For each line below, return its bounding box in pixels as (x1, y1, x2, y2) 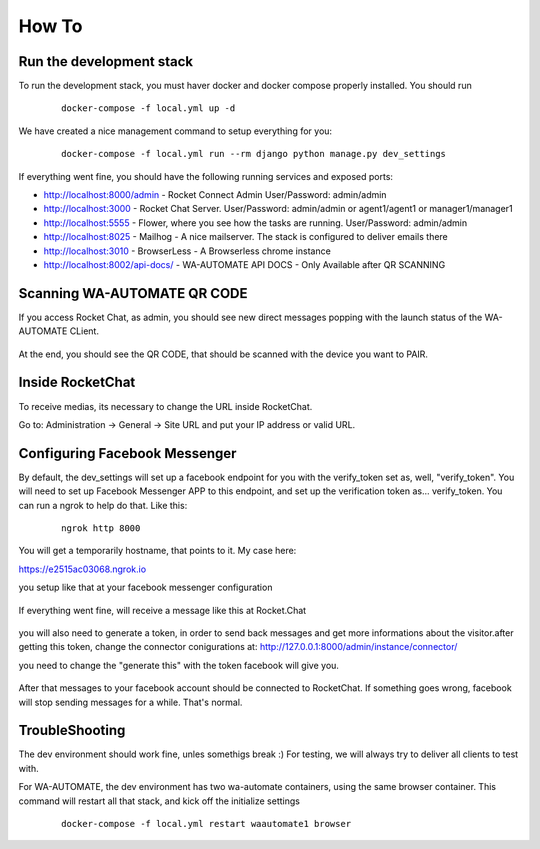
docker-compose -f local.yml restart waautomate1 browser (61, 818, 352, 830)
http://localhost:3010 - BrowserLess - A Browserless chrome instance (43, 245, 332, 257)
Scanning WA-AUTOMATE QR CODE (18, 285, 249, 302)
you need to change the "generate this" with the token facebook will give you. (18, 659, 340, 671)
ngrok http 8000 (61, 523, 141, 534)
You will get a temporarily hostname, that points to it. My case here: (18, 545, 297, 557)
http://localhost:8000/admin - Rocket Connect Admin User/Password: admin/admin (43, 189, 387, 201)
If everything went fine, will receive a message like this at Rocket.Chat (18, 604, 307, 616)
